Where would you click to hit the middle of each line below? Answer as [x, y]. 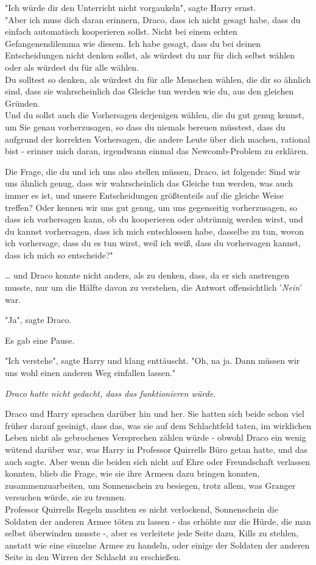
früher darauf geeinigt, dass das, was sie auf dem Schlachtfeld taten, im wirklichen [158, 425]
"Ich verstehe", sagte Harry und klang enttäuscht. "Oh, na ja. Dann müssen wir [153, 361]
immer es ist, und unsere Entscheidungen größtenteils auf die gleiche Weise [144, 195]
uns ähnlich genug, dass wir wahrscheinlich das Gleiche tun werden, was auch [149, 183]
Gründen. [23, 103]
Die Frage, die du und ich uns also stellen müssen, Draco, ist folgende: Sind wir [153, 171]
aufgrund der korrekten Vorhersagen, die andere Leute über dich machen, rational [158, 139]
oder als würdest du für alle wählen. [72, 67]
